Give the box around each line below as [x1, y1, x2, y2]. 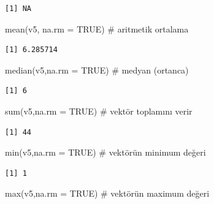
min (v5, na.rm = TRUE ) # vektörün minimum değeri [5, 146, 206, 159]
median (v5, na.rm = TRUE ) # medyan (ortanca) [5, 63, 189, 76]
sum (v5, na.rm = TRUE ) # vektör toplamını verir [5, 104, 193, 117]
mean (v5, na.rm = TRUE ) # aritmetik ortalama [5, 22, 189, 35]
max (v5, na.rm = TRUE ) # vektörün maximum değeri [5, 187, 210, 200]
